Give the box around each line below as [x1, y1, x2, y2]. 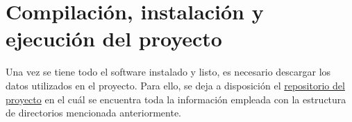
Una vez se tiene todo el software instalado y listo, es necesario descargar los [6, 64, 331, 79]
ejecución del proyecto [6, 24, 222, 53]
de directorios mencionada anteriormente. [6, 105, 182, 120]
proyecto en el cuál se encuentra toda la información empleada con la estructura [6, 91, 346, 106]
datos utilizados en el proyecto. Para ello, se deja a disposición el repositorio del [6, 78, 345, 92]
